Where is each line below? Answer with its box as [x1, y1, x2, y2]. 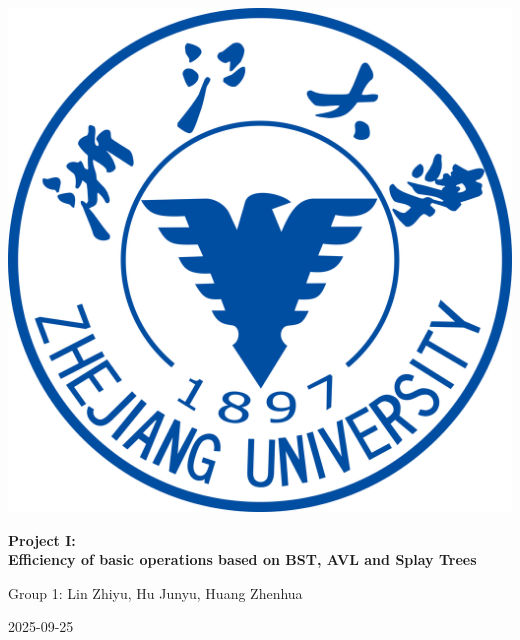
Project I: [8, 529, 76, 550]
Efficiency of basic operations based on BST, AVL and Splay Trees [8, 549, 477, 570]
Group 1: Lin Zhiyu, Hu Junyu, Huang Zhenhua [8, 582, 303, 603]
